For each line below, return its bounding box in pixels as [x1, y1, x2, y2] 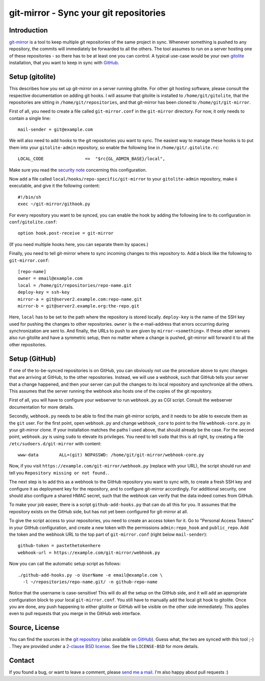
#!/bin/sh [18, 194, 41, 200]
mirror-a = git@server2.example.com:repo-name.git [18, 296, 142, 302]
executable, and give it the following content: [9, 183, 100, 189]
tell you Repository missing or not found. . [9, 470, 109, 476]
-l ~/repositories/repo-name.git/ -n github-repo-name [23, 579, 158, 585]
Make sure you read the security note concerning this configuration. [9, 167, 147, 173]
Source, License [9, 623, 60, 632]
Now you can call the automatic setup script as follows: [9, 561, 121, 567]
